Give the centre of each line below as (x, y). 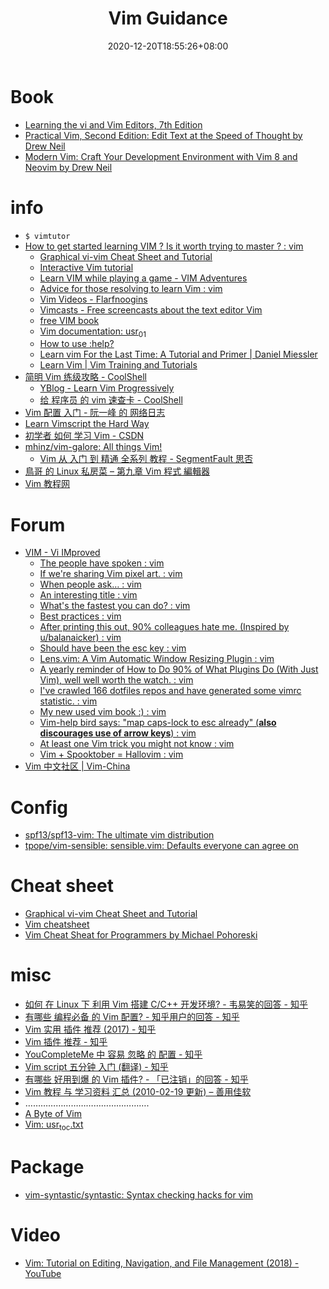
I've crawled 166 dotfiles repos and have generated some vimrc (170, 691)
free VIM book (69, 320)
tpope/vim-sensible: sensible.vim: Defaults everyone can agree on (161, 846)
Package (47, 1167)
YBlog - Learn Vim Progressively (107, 388)
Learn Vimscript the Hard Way (87, 424)
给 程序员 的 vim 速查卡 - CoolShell (111, 400)
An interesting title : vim (88, 595)
